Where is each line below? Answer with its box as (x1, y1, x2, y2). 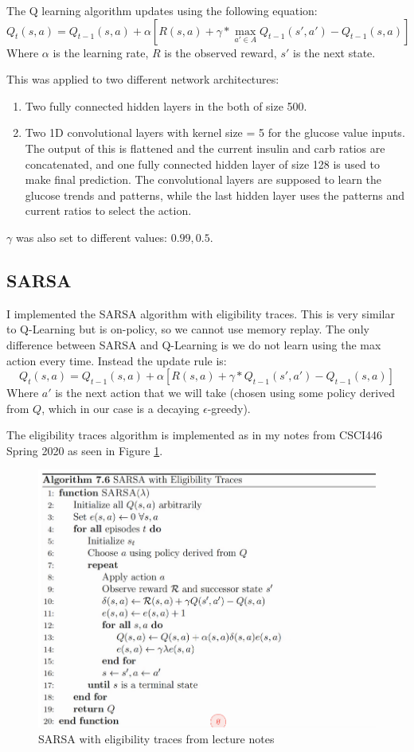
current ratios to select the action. (25, 202, 192, 219)
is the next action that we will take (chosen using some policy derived (55, 384, 396, 401)
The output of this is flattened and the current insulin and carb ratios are (25, 139, 385, 156)
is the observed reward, (164, 44, 277, 60)
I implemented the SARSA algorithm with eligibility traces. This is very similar (6, 305, 395, 321)
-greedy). (207, 399, 251, 416)
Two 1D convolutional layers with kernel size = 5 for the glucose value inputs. (25, 124, 405, 141)
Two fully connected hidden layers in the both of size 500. (25, 97, 307, 114)
